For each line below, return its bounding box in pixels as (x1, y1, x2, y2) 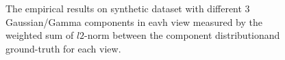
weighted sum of (5, 28, 74, 42)
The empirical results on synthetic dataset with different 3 (5, 1, 250, 15)
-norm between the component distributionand (84, 28, 280, 42)
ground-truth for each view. (5, 41, 121, 55)
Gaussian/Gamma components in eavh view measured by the (5, 14, 263, 29)
